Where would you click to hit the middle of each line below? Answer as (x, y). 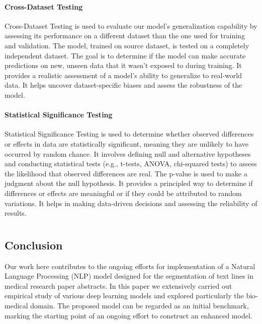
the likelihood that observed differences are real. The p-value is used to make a (126, 173)
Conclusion (34, 245)
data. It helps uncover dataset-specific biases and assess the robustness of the (123, 85)
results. (16, 213)
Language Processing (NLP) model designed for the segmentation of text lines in (129, 276)
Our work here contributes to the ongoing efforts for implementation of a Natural (130, 266)
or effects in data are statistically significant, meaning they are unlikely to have (126, 143)
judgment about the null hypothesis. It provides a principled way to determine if (129, 183)
